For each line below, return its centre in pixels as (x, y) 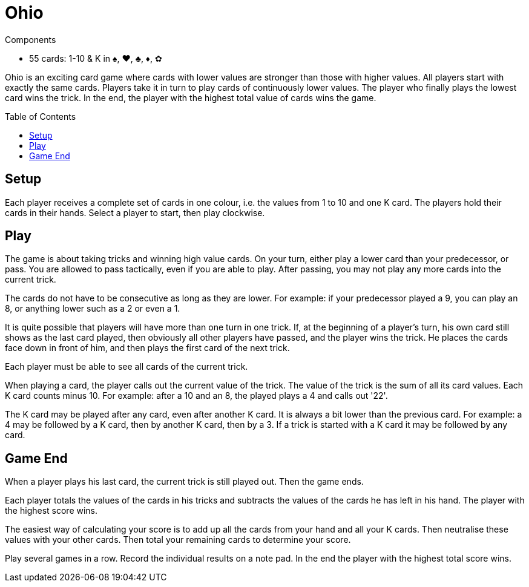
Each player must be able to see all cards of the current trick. (126, 367)
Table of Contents (41, 116)
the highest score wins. (51, 511)
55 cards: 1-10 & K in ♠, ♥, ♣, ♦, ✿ (96, 58)
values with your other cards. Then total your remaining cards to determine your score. (178, 540)
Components (31, 39)
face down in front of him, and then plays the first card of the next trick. (147, 348)
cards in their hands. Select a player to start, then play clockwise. (135, 212)
